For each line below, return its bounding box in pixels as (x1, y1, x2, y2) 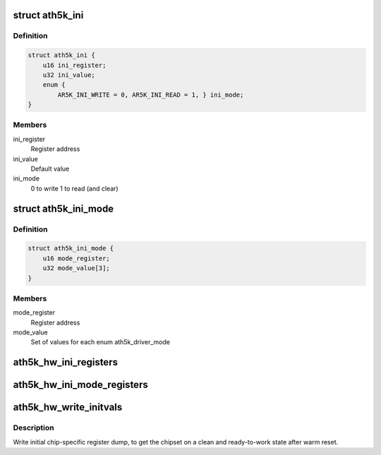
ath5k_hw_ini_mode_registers (13, 379, 148, 391)
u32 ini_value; (42, 71, 95, 79)
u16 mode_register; (42, 254, 111, 262)
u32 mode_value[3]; (42, 265, 111, 272)
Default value (30, 164, 70, 173)
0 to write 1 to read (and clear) (30, 184, 119, 193)
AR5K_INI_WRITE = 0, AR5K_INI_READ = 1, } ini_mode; (57, 90, 244, 99)
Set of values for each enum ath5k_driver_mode (30, 338, 171, 346)
